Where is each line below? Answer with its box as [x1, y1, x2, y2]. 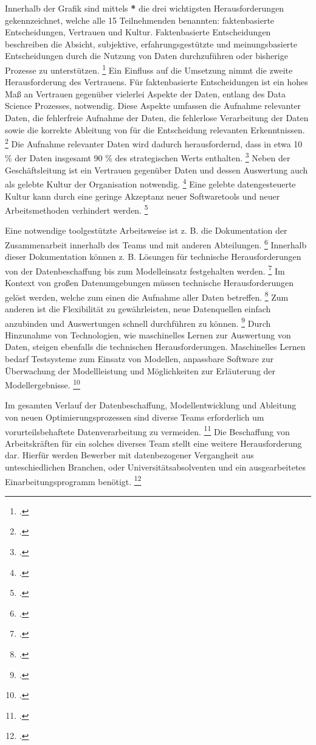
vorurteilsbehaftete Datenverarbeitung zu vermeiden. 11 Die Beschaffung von [5, 423, 290, 438]
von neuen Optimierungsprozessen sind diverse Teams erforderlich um [5, 410, 264, 423]
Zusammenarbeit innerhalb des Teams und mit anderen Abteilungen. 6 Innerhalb [5, 236, 307, 251]
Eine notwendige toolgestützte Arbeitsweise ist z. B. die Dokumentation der [5, 224, 287, 237]
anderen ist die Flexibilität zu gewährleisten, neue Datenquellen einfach [5, 302, 271, 315]
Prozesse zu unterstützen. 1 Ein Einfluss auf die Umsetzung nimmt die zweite [5, 61, 293, 76]
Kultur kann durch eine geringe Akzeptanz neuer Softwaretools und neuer [5, 189, 280, 202]
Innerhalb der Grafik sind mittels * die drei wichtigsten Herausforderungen [5, 2, 284, 14]
